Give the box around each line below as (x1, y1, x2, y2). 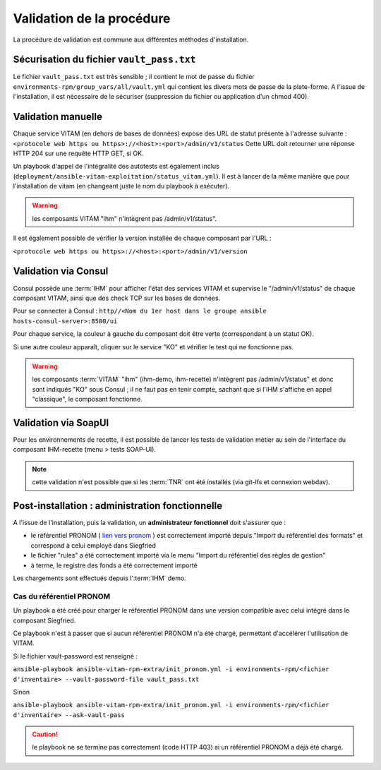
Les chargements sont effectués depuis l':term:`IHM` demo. (13, 574, 186, 582)
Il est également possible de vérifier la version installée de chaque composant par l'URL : (13, 234, 272, 243)
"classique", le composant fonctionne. (32, 395, 143, 404)
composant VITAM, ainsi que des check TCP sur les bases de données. (13, 294, 221, 302)
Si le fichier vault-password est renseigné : (13, 651, 138, 660)
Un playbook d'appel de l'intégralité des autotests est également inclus (13, 162, 219, 171)
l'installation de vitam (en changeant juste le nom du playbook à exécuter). (13, 182, 229, 191)
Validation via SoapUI (13, 416, 109, 428)
